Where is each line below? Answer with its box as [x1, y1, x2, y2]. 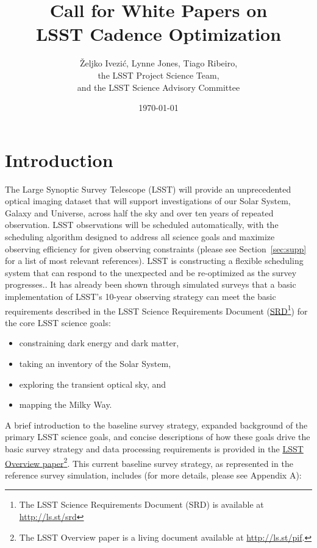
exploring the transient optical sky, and [19, 377, 166, 390]
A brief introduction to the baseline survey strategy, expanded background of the [5, 418, 308, 431]
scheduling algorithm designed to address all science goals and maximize [5, 230, 275, 243]
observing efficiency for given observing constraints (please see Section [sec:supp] [5, 242, 307, 255]
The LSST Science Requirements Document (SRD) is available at [19, 498, 264, 511]
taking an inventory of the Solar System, [19, 357, 171, 369]
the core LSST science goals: [5, 316, 111, 329]
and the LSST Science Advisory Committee [77, 80, 240, 93]
